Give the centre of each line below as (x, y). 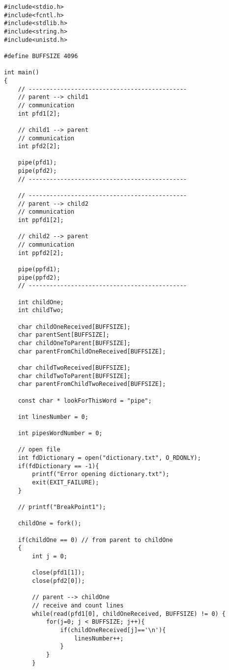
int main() (22, 73)
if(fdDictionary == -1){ (58, 466)
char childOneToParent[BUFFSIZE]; (74, 343)
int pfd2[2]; (39, 146)
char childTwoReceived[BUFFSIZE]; (74, 367)
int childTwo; (41, 310)
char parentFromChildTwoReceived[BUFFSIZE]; (92, 384)
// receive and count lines (78, 605)
